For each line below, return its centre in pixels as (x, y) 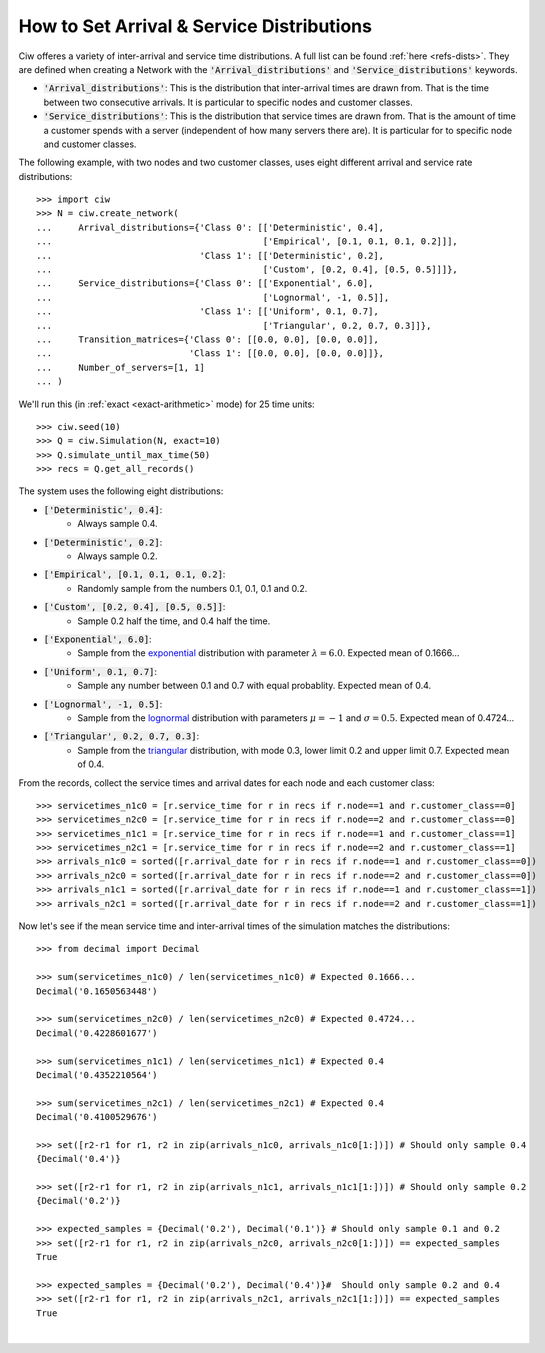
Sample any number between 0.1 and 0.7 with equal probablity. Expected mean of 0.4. (254, 686)
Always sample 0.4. (118, 524)
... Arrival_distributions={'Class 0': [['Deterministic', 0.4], (210, 227)
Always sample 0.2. (118, 556)
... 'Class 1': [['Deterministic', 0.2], (210, 255)
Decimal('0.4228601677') (97, 1033)
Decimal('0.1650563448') (97, 991)
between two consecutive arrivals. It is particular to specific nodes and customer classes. (228, 102)
